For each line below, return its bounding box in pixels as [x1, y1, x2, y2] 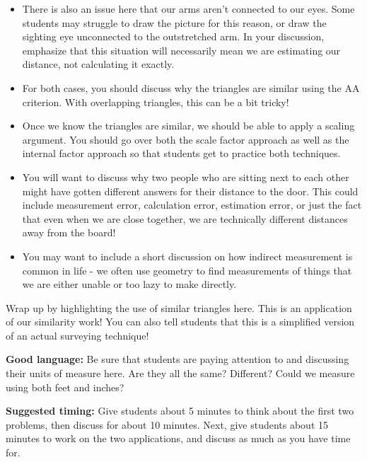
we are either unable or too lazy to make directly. [22, 277, 237, 291]
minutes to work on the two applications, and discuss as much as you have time [6, 431, 351, 446]
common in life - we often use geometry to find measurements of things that [22, 262, 352, 277]
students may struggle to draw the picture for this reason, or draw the [22, 15, 327, 30]
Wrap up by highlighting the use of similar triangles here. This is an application [6, 300, 352, 315]
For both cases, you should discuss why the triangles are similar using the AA [22, 80, 360, 95]
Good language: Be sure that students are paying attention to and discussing [6, 352, 349, 366]
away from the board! [22, 225, 116, 240]
